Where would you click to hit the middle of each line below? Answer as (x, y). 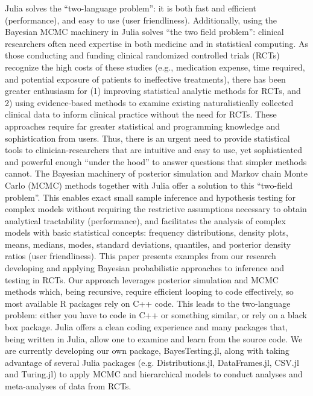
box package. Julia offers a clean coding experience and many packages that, (147, 327)
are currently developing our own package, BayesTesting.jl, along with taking (147, 350)
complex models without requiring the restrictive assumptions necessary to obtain (156, 209)
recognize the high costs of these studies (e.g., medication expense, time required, (155, 67)
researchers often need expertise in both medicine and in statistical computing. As (157, 43)
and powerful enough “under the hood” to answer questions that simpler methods (156, 161)
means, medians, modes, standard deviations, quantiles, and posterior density (148, 244)
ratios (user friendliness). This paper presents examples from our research (141, 256)
